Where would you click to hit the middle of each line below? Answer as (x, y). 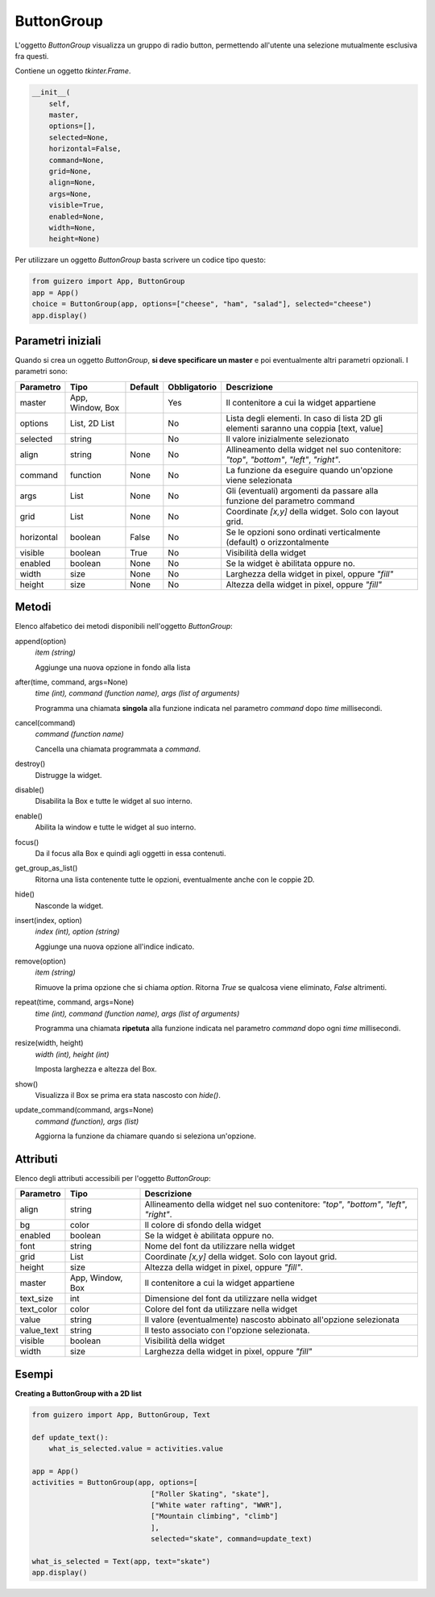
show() (27, 1083)
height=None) (75, 239)
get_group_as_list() (46, 868)
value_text (39, 1330)
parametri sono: (41, 372)
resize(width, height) (49, 1043)
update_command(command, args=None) (84, 1110)
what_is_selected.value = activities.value (136, 1449)
